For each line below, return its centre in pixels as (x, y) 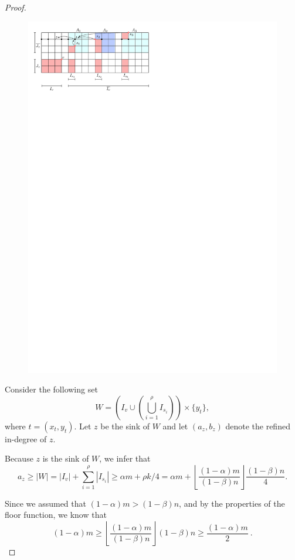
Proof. (16, 7)
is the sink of (66, 458)
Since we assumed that (45, 503)
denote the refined (258, 426)
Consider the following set (51, 389)
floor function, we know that (56, 515)
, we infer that (125, 458)
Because (19, 458)
